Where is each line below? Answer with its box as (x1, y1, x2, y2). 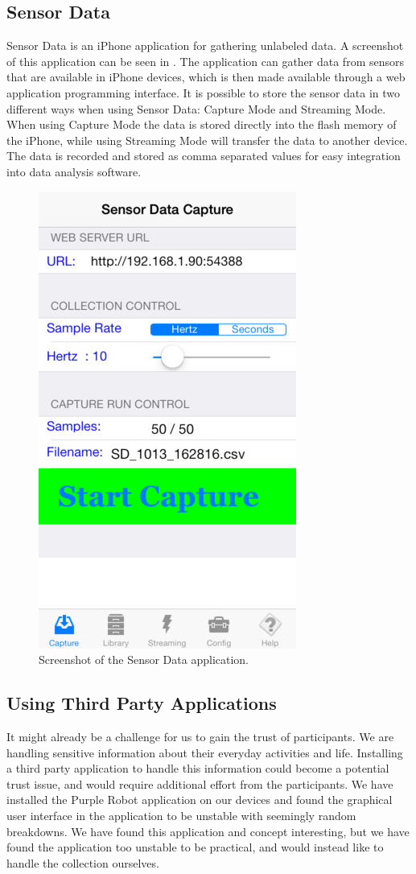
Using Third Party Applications (6, 691, 277, 715)
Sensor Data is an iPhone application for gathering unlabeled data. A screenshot (6, 37, 404, 54)
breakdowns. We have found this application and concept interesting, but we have (6, 822, 410, 839)
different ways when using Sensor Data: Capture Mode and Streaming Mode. (6, 100, 386, 117)
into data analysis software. (6, 163, 142, 179)
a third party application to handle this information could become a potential (6, 760, 389, 777)
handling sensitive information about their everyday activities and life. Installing (6, 744, 403, 761)
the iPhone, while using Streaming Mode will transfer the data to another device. (6, 131, 408, 148)
